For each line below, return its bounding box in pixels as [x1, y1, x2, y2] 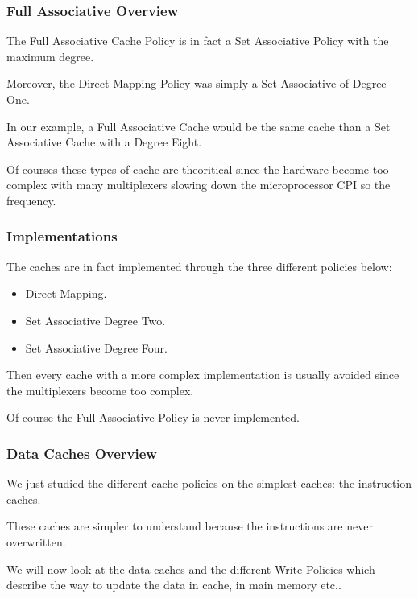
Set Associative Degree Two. [25, 311, 166, 328]
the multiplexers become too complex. [6, 381, 194, 398]
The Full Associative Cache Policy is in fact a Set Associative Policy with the [6, 32, 389, 49]
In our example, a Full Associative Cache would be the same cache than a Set [6, 118, 391, 134]
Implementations [6, 226, 118, 246]
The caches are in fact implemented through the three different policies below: [6, 258, 392, 274]
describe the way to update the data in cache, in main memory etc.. [6, 576, 341, 593]
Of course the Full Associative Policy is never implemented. [6, 409, 300, 426]
